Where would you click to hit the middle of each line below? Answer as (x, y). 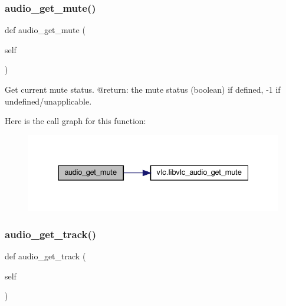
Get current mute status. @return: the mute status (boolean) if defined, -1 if (143, 89)
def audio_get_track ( (45, 256)
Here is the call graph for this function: (75, 121)
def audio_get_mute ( (45, 30)
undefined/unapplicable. (48, 101)
